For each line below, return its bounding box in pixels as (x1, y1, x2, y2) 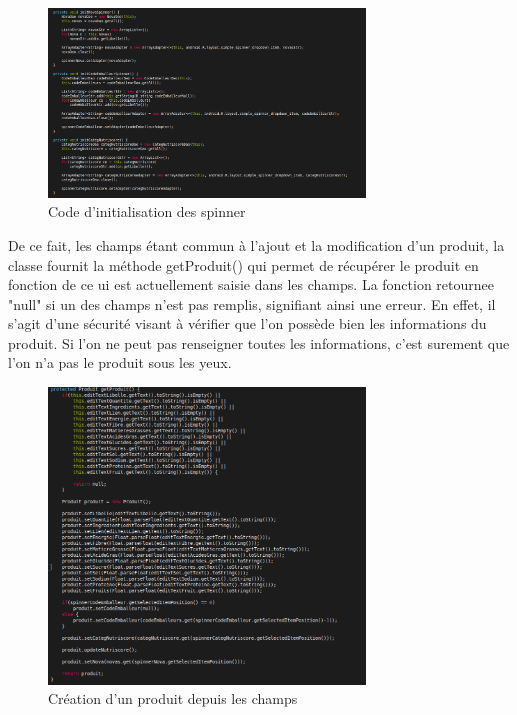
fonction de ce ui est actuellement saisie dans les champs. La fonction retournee (8, 274, 495, 295)
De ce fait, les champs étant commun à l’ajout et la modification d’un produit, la (8, 234, 505, 255)
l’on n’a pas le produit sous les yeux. (8, 352, 232, 373)
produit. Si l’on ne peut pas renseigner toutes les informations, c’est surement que (8, 332, 510, 353)
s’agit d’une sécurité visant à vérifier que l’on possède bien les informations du (8, 313, 487, 334)
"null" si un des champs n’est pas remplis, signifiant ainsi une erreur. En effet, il (8, 293, 496, 314)
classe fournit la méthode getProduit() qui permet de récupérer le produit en (8, 254, 479, 275)
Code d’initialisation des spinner (48, 201, 246, 222)
